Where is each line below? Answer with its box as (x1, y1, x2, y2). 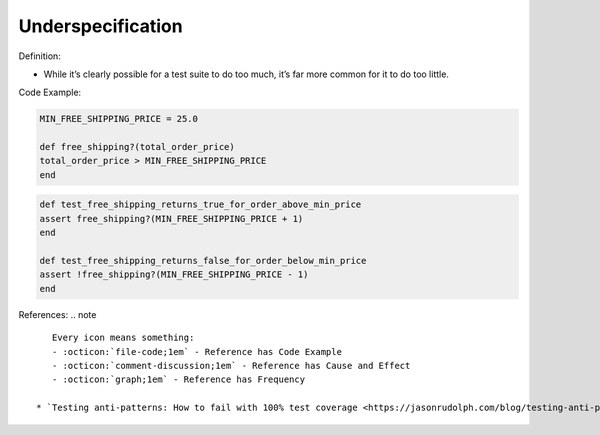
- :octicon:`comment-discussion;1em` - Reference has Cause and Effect (51, 360, 411, 371)
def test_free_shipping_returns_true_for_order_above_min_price (39, 199, 362, 210)
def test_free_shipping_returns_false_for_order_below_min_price (39, 255, 367, 267)
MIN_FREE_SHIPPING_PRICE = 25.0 (39, 113, 199, 125)
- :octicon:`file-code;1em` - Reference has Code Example (51, 346, 342, 357)
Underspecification (18, 15, 184, 37)
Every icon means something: (51, 332, 195, 344)
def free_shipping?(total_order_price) (39, 141, 235, 153)
